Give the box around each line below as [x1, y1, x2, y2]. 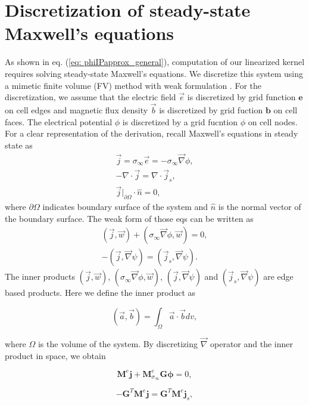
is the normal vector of [218, 200, 301, 213]
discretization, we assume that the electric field [5, 91, 176, 103]
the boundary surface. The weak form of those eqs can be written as [5, 212, 254, 224]
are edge [263, 270, 294, 283]
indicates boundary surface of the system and [42, 200, 208, 213]
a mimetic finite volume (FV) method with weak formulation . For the [5, 79, 261, 91]
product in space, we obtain [5, 349, 106, 361]
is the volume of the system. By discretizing [38, 337, 198, 350]
